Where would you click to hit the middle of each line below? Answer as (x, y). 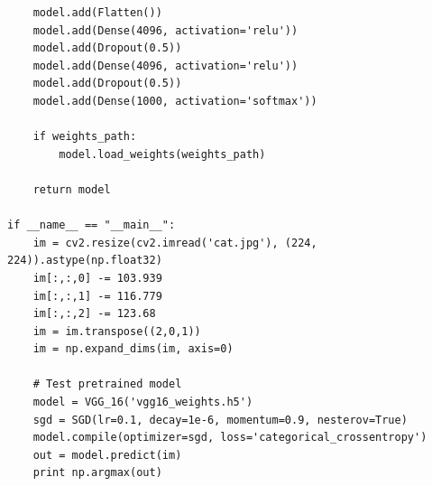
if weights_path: (85, 137)
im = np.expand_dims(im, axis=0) (133, 349)
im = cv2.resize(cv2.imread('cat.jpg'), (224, (175, 243)
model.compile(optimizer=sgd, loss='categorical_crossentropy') (230, 438)
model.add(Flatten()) (97, 13)
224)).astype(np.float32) (85, 261)
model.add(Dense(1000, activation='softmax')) (175, 101)
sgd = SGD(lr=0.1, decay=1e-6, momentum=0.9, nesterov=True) (220, 420)
